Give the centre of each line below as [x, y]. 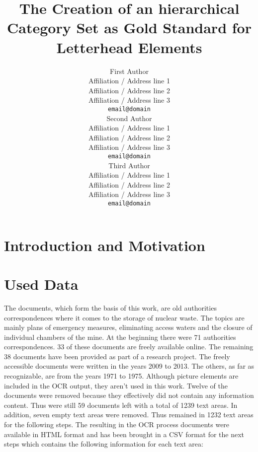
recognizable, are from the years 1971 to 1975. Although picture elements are [121, 376]
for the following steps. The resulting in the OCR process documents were [117, 424]
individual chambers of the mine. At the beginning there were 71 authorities [120, 337]
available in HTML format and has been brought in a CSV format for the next [124, 434]
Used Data [41, 284]
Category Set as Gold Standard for [129, 28]
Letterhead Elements [129, 47]
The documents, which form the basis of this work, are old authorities [110, 307]
